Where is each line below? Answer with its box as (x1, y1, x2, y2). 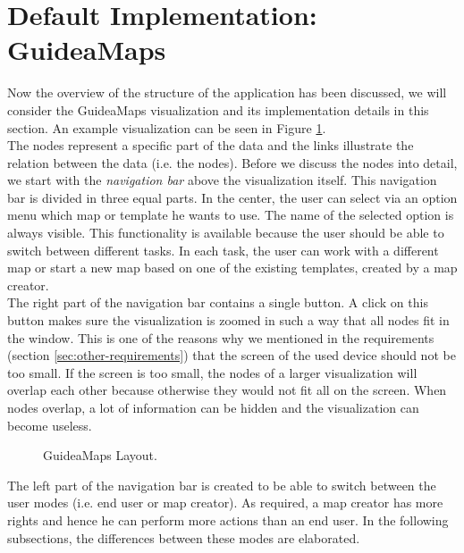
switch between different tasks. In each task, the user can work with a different (7, 240, 439, 259)
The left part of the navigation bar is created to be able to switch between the (7, 475, 436, 494)
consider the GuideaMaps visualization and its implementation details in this (7, 100, 429, 119)
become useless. (7, 415, 92, 434)
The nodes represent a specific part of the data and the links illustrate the (7, 136, 414, 155)
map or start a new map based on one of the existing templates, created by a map (7, 258, 458, 277)
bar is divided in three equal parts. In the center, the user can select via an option (7, 188, 458, 206)
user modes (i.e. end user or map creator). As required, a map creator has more (7, 493, 443, 512)
